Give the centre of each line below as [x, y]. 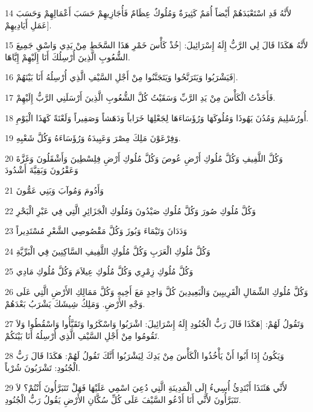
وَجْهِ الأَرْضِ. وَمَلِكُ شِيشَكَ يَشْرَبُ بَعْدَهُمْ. [75, 303]
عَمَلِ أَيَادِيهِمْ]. [28, 24]
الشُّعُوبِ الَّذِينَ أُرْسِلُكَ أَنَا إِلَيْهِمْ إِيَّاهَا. [68, 56]
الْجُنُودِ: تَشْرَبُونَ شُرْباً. [43, 367]
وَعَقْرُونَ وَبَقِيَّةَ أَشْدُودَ [42, 170]
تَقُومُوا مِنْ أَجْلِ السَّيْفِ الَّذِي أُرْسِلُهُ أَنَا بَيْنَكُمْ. [82, 335]
